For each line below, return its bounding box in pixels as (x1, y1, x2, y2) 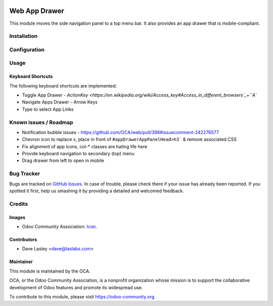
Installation (9, 33, 38, 40)
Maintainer (9, 258, 33, 265)
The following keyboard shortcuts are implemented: (9, 82, 117, 89)
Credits (9, 200, 28, 207)
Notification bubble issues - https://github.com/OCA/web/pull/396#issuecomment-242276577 (22, 129, 219, 135)
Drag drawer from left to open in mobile (22, 157, 105, 164)
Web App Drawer (9, 7, 64, 15)
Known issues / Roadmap (9, 119, 73, 126)
